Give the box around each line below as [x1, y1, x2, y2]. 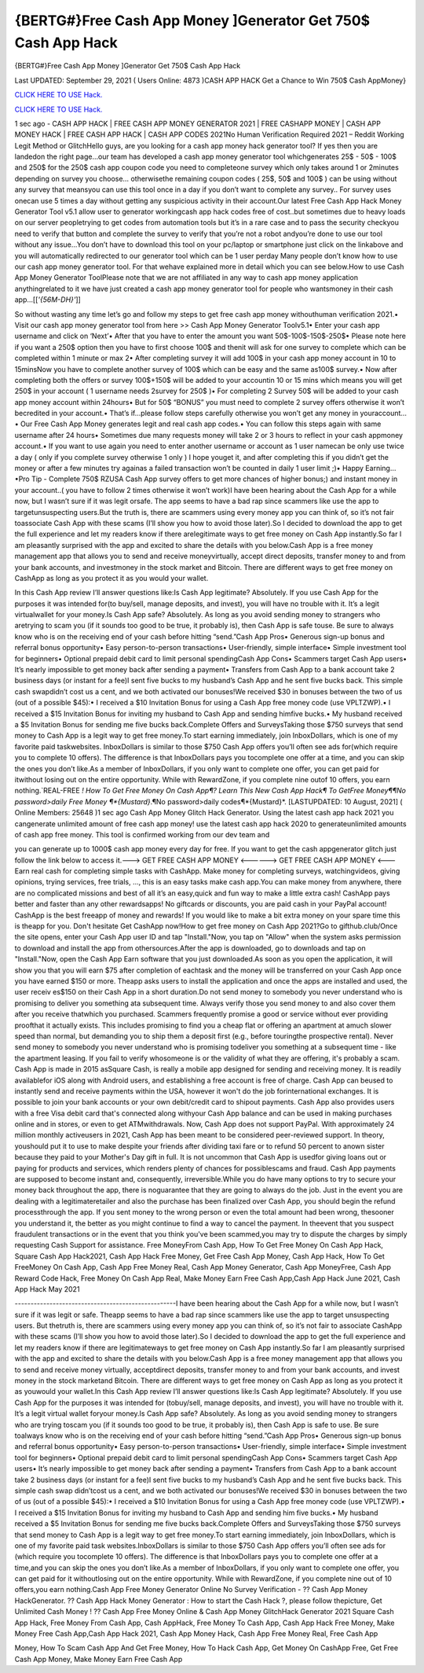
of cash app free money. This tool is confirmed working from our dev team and [14, 829, 270, 839]
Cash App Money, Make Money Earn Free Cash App [14, 1654, 183, 1664]
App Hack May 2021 [14, 1284, 80, 1293]
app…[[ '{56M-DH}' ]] [14, 295, 82, 304]
